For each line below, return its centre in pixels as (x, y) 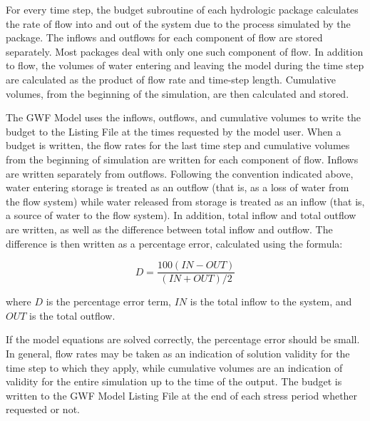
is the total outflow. (72, 315)
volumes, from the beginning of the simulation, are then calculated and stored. (178, 93)
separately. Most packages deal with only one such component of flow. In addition (185, 51)
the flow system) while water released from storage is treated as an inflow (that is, (185, 201)
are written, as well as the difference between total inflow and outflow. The (169, 229)
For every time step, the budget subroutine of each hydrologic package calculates (182, 9)
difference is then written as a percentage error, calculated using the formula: (174, 243)
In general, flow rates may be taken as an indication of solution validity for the (178, 353)
